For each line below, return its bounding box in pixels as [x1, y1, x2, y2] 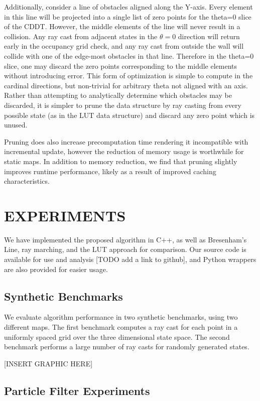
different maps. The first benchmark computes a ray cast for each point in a [4, 321, 238, 332]
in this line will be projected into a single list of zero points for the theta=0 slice [4, 11, 251, 22]
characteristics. [4, 176, 50, 186]
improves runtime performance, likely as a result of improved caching [4, 166, 216, 176]
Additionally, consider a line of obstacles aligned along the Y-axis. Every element [4, 2, 253, 12]
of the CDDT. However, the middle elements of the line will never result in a [4, 21, 240, 32]
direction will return [178, 31, 240, 41]
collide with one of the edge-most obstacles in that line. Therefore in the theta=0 [4, 50, 254, 61]
